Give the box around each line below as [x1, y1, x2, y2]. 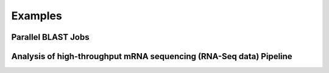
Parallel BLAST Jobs [11, 32, 90, 42]
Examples [11, 9, 62, 22]
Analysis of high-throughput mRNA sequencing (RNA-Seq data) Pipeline [11, 51, 292, 62]
